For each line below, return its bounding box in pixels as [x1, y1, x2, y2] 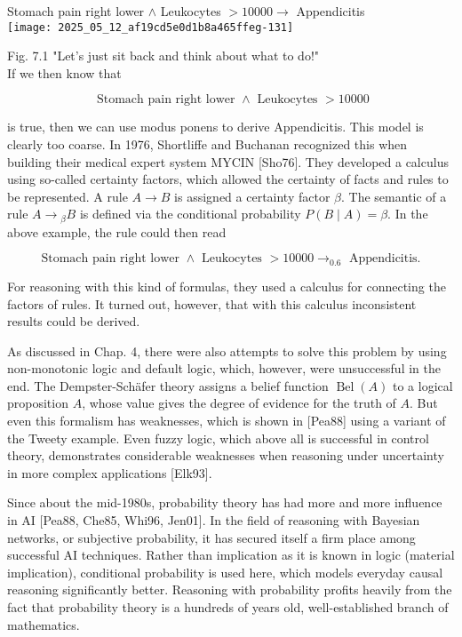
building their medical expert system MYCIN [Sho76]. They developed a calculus [7, 152, 449, 171]
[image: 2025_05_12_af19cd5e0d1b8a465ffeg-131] [7, 20, 294, 34]
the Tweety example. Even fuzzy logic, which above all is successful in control [7, 428, 429, 447]
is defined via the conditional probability [79, 204, 301, 223]
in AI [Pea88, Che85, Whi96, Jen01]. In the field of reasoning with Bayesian [7, 511, 420, 530]
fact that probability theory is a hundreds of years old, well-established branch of [7, 598, 449, 616]
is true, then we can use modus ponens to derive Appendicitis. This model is [7, 117, 424, 136]
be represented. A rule [7, 187, 128, 205]
